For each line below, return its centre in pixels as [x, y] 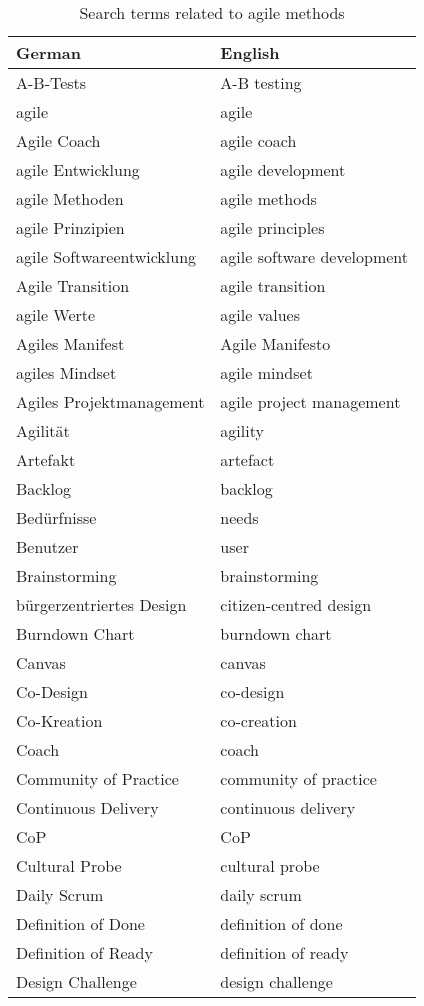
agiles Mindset [66, 372]
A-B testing [261, 82]
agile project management [310, 401]
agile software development [314, 256]
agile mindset [266, 372]
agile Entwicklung [78, 169]
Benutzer [47, 546]
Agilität [43, 430]
